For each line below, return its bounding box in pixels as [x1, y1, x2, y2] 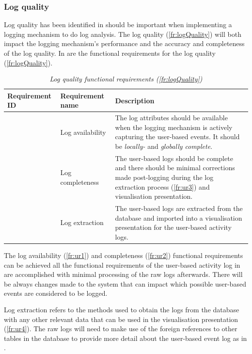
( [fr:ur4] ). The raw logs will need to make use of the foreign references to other [4, 323, 237, 334]
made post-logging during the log [115, 172, 214, 182]
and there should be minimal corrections [115, 162, 235, 173]
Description [115, 95, 155, 105]
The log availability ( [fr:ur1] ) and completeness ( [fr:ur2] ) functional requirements [4, 250, 243, 260]
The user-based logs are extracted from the [115, 203, 243, 213]
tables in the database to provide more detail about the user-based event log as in [4, 333, 247, 343]
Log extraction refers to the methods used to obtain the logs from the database [4, 304, 239, 314]
